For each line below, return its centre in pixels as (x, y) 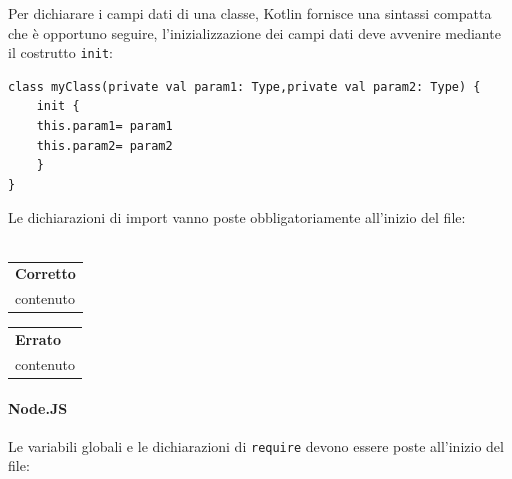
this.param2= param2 (104, 145)
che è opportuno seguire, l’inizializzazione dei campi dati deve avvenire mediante (254, 32)
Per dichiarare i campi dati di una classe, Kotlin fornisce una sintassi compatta (250, 13)
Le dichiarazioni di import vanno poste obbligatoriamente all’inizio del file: (237, 217)
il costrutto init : (60, 52)
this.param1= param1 (104, 126)
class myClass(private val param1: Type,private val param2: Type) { (244, 86)
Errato (38, 339)
